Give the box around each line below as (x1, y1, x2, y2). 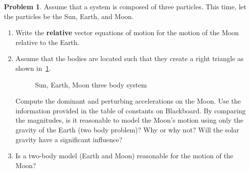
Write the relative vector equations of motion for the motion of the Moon (15, 27, 239, 38)
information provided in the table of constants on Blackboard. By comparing (15, 105, 246, 115)
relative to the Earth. (15, 37, 79, 47)
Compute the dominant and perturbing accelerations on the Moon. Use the (15, 96, 241, 106)
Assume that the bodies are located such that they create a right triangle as (15, 53, 244, 64)
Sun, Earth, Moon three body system (35, 79, 147, 89)
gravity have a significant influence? (15, 134, 123, 144)
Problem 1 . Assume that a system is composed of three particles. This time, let (4, 1, 247, 11)
